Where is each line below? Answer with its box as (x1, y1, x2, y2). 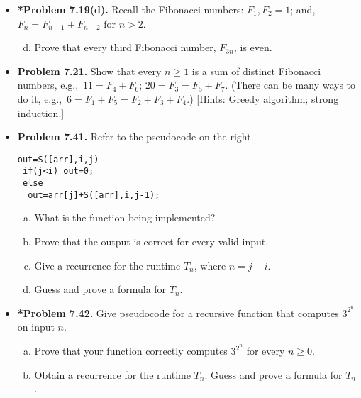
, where (194, 258, 226, 272)
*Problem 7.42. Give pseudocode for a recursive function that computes (17, 305, 339, 320)
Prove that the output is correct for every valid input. (34, 233, 269, 248)
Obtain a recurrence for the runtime (34, 367, 191, 382)
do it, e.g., (17, 91, 62, 106)
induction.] (17, 105, 65, 120)
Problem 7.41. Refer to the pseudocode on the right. (17, 129, 254, 144)
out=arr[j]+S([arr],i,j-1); (28, 189, 160, 200)
